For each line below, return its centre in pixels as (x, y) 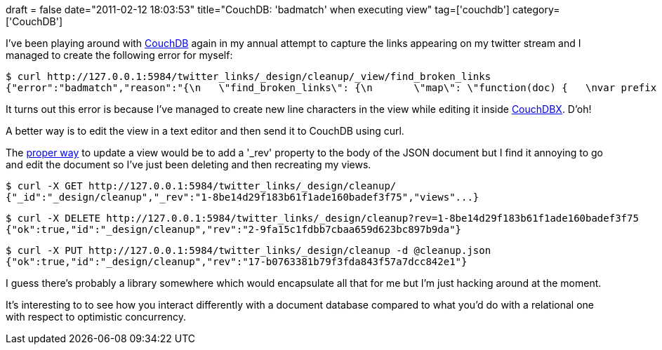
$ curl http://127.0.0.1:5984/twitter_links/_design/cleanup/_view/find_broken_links (249, 76)
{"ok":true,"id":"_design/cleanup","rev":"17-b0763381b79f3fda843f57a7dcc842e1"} (237, 262)
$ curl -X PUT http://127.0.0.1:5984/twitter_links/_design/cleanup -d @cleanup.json (249, 250)
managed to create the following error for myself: (119, 55)
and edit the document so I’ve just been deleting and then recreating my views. (188, 164)
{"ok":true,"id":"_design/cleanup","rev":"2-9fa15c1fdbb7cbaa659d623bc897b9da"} (234, 229)
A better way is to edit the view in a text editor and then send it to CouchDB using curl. (205, 131)
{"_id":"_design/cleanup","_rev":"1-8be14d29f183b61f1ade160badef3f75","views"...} (243, 197)
